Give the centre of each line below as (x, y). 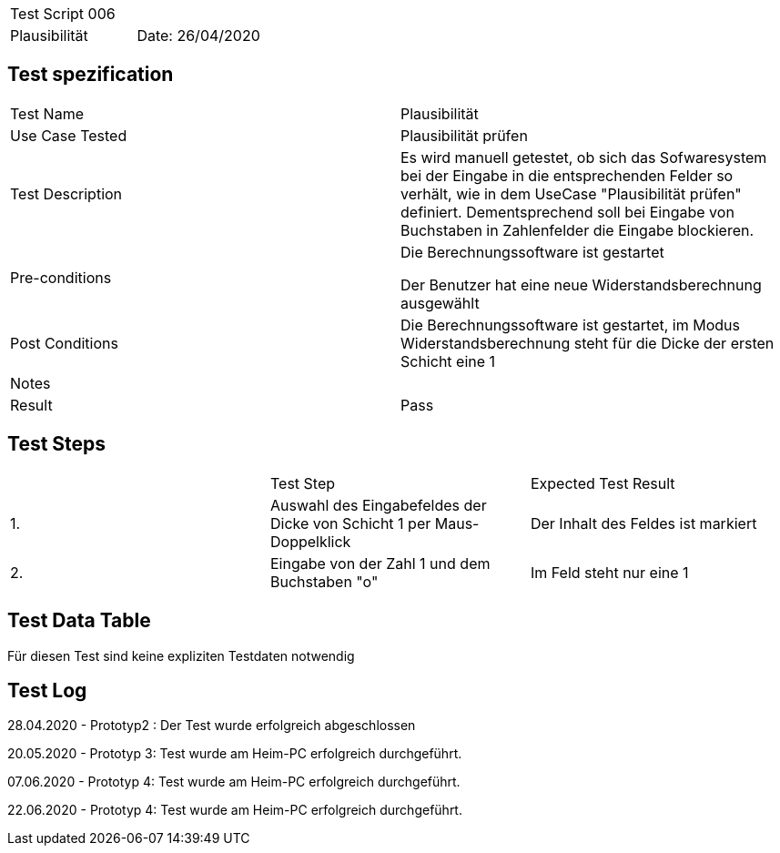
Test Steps (57, 444)
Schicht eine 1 (448, 361)
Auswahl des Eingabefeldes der (378, 505)
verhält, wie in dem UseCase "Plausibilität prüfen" (571, 193)
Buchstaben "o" (324, 581)
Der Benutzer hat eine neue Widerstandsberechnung (581, 284)
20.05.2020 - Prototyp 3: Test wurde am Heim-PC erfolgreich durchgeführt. (235, 754)
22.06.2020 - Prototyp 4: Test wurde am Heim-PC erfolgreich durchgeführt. (235, 810)
